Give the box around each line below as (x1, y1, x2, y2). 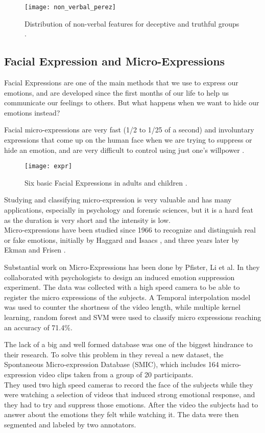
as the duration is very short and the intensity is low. (4, 214, 171, 225)
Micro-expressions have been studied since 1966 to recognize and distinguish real (4, 224, 256, 235)
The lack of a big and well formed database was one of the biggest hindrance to (4, 339, 253, 350)
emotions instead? (4, 107, 60, 118)
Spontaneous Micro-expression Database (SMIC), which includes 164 (4, 359, 219, 370)
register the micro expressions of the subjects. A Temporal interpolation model (4, 291, 251, 302)
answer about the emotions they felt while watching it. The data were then (4, 409, 239, 420)
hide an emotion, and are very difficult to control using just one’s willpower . (4, 144, 245, 155)
